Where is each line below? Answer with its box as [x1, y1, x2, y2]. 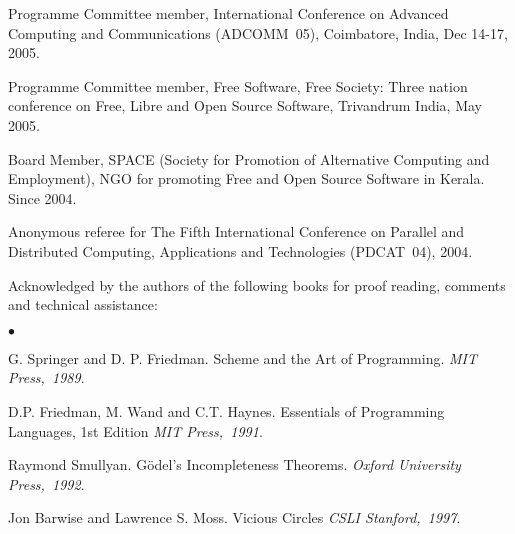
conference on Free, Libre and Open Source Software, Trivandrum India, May [8, 95, 482, 116]
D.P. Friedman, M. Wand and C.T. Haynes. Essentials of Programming [8, 400, 445, 421]
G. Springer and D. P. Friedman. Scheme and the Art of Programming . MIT [8, 347, 478, 368]
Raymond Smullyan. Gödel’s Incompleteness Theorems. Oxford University [8, 454, 461, 475]
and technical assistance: [8, 294, 158, 315]
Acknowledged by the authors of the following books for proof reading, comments [8, 274, 506, 295]
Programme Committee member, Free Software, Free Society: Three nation [8, 75, 468, 96]
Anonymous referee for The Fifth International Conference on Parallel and [8, 221, 465, 242]
